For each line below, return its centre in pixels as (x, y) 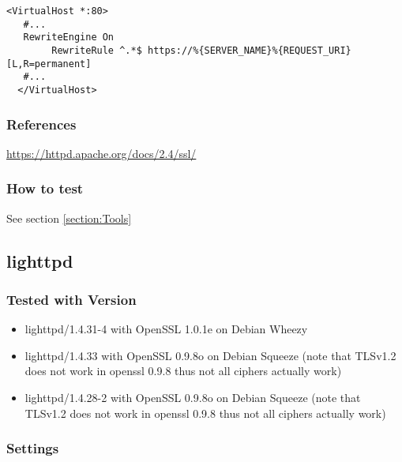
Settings (33, 448)
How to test (45, 188)
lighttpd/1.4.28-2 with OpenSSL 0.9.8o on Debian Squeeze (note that (193, 397)
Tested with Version (71, 299)
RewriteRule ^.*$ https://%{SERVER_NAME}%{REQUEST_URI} (201, 50)
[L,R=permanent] (49, 64)
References (41, 124)
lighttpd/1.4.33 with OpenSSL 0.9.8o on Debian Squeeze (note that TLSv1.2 (210, 355)
